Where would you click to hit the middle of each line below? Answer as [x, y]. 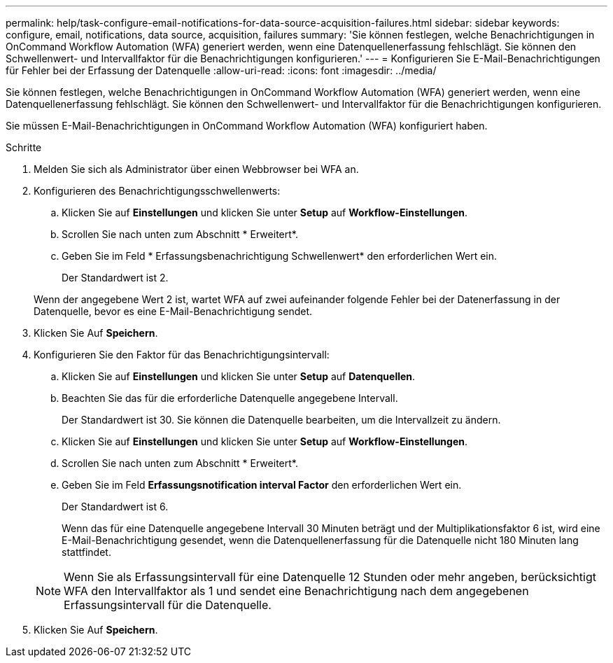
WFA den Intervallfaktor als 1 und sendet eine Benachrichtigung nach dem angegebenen [296, 591]
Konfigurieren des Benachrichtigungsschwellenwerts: [157, 191]
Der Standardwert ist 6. [115, 507]
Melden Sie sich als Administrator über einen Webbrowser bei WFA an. [196, 169]
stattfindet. [86, 552]
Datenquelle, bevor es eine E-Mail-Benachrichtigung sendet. [173, 311]
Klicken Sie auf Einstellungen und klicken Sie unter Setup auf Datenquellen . [239, 376]
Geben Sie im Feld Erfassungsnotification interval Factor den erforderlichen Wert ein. [262, 485]
